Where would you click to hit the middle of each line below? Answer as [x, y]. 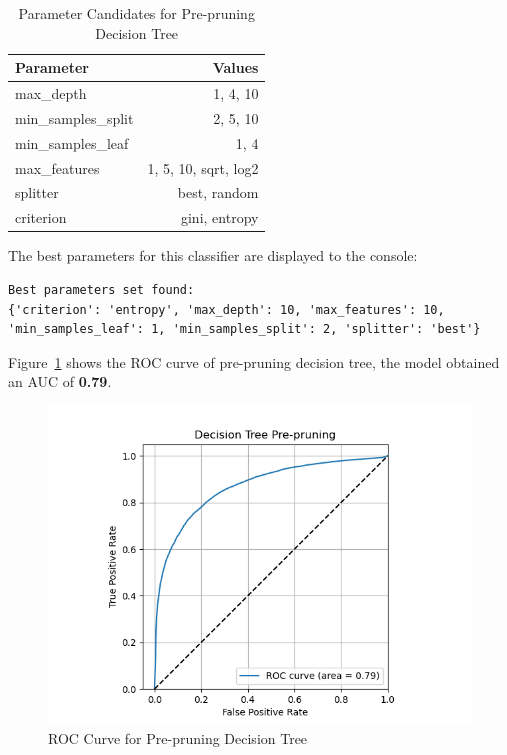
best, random [218, 192]
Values [235, 67]
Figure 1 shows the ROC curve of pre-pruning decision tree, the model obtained [254, 361]
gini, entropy [219, 217]
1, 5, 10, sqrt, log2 [203, 167]
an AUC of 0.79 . [60, 381]
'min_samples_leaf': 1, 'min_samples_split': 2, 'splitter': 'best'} [244, 329]
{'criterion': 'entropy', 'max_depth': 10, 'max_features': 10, [226, 309]
